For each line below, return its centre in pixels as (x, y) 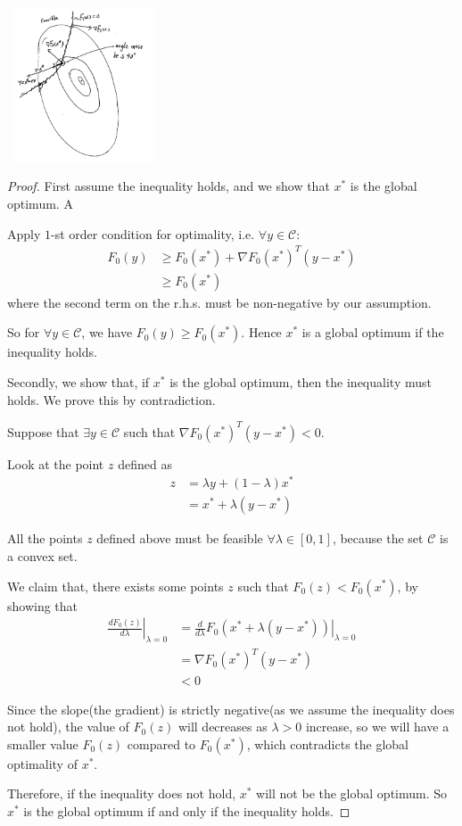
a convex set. (42, 555)
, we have (107, 332)
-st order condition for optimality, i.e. (153, 233)
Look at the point (56, 463)
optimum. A (40, 203)
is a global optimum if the (373, 332)
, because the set (378, 538)
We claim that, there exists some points (115, 586)
